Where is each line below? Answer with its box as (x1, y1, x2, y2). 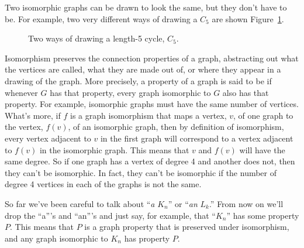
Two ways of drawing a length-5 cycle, (28, 32, 165, 44)
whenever (5, 86, 38, 98)
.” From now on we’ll (209, 197, 284, 209)
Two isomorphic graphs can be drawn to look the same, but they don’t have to (5, 1, 287, 13)
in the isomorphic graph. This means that (39, 143, 189, 156)
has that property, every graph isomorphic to (50, 86, 211, 98)
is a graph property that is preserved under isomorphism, (84, 221, 289, 233)
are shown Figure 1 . (212, 12, 284, 25)
